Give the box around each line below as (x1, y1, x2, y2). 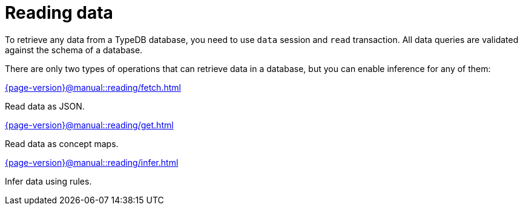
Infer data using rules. (5, 176, 92, 186)
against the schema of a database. (5, 44, 143, 55)
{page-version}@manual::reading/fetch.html (5, 82, 181, 93)
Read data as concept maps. (5, 138, 119, 149)
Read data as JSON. (5, 100, 85, 111)
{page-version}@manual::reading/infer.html (5, 157, 179, 168)
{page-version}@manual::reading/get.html (5, 119, 174, 130)
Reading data (5, 2, 113, 23)
